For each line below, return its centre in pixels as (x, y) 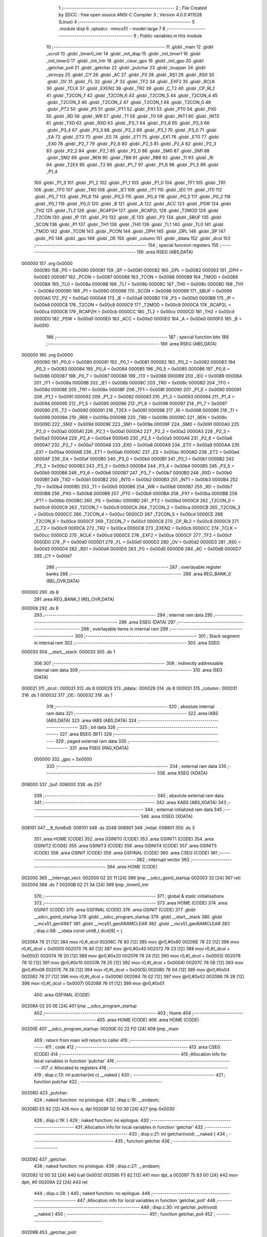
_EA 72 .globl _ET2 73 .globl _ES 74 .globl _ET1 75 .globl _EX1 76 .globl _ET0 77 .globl (133, 137)
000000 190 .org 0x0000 (47, 355)
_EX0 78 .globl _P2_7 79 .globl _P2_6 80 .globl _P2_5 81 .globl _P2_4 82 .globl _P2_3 (131, 144)
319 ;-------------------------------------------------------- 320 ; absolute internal (130, 706)
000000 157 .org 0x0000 (47, 263)
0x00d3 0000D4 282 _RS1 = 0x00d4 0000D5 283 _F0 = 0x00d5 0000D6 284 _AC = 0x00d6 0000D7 (138, 549)
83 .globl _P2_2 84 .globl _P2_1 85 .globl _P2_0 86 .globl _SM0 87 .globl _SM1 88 (128, 150)
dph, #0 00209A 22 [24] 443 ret (55, 1182)
